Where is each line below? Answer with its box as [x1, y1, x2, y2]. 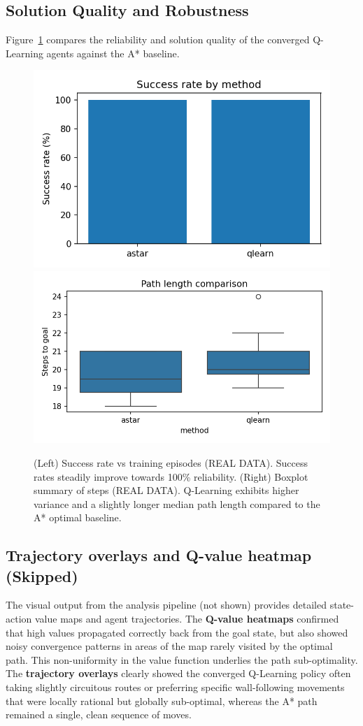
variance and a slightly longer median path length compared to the [34, 496, 320, 511]
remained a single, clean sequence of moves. [6, 707, 192, 722]
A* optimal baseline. [34, 510, 122, 525]
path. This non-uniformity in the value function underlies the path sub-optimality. [6, 652, 358, 667]
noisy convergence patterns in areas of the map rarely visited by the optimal [6, 639, 333, 653]
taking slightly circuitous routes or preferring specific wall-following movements [6, 680, 345, 695]
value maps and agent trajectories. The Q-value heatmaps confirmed [34, 611, 339, 626]
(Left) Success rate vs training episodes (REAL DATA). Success [34, 455, 308, 470]
